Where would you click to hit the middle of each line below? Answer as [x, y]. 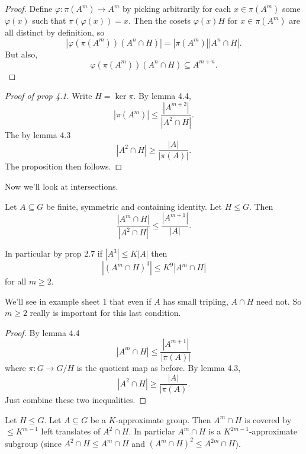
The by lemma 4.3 [38, 134]
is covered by [268, 419]
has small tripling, [196, 301]
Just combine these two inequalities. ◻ [76, 400]
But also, [21, 54]
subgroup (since [33, 443]
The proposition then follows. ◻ [64, 166]
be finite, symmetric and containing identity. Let [134, 206]
